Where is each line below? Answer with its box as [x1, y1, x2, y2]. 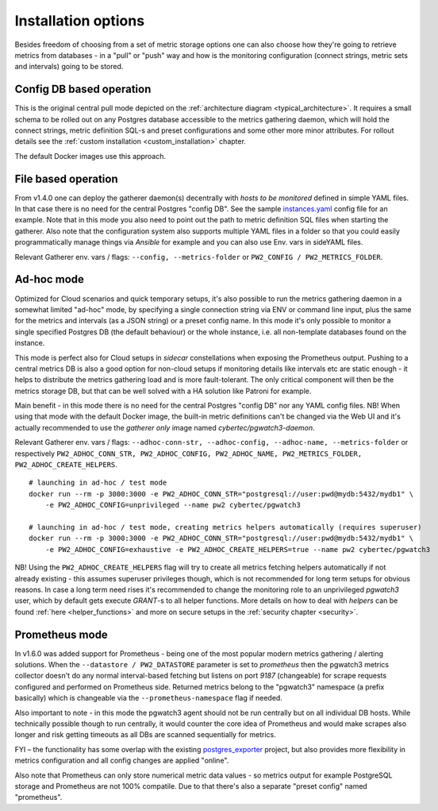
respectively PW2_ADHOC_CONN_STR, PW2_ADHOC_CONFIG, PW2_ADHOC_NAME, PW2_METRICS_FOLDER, [14, 449, 363, 458]
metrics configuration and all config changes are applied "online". [14, 755, 229, 766]
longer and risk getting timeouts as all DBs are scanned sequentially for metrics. [14, 730, 277, 740]
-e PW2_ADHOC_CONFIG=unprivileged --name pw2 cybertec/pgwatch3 [44, 500, 301, 510]
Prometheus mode [14, 628, 109, 641]
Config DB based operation [14, 83, 152, 96]
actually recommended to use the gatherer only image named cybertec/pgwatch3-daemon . [14, 423, 315, 432]
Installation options [14, 12, 145, 29]
